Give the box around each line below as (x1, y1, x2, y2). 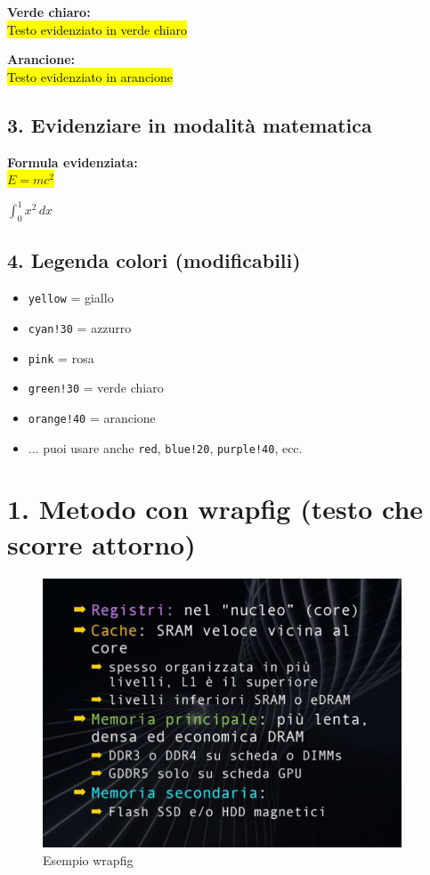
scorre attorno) (7, 525, 196, 562)
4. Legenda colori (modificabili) (7, 247, 301, 274)
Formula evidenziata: (7, 152, 138, 171)
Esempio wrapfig (43, 850, 134, 869)
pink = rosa (28, 348, 94, 367)
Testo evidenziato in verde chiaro (7, 20, 187, 38)
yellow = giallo (28, 288, 114, 307)
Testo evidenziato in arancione (7, 67, 174, 85)
